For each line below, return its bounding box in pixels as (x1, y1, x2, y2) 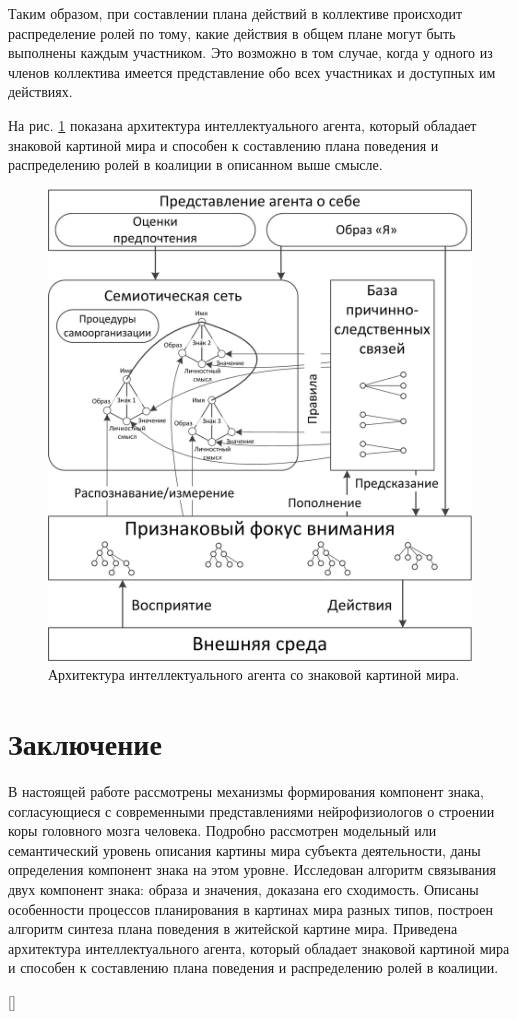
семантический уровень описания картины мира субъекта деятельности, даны (8, 839, 481, 860)
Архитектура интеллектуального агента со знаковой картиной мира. (48, 664, 460, 685)
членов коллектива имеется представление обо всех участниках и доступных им (8, 61, 496, 82)
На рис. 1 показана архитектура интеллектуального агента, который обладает (8, 114, 477, 135)
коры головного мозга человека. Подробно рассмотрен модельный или (8, 820, 437, 841)
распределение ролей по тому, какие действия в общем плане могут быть (8, 22, 456, 43)
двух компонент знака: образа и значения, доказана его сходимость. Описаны (8, 878, 479, 899)
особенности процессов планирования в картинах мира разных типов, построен (8, 898, 494, 919)
